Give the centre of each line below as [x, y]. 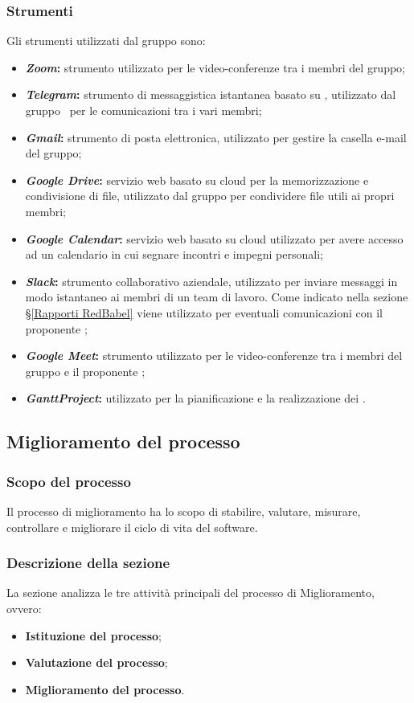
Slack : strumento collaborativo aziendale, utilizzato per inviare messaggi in [211, 281]
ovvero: [24, 608]
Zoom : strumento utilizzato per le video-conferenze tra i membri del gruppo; [215, 67]
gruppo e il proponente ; [85, 371]
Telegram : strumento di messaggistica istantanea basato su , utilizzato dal [211, 94]
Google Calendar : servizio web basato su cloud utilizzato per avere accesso [214, 238]
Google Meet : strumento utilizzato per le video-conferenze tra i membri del [214, 356]
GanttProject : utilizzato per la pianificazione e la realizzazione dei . [195, 398]
